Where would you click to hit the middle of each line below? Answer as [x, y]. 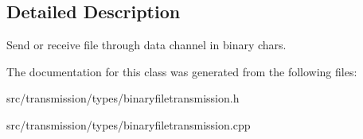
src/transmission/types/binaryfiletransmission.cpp [129, 124]
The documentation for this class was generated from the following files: [182, 71]
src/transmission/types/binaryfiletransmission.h [123, 98]
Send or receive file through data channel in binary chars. [146, 45]
